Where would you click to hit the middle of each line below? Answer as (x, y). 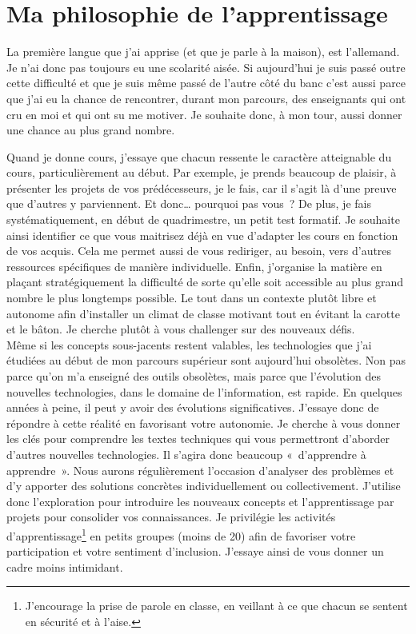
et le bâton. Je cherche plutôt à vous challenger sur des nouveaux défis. (181, 329)
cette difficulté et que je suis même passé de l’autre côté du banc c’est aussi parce (206, 83)
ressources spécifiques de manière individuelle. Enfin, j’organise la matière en (194, 266)
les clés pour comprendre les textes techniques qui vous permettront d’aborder (198, 439)
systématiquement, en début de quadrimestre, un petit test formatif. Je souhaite (203, 219)
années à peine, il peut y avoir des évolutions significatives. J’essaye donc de (193, 407)
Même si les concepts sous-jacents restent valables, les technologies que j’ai (189, 344)
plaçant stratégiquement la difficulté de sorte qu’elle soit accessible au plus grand (205, 282)
